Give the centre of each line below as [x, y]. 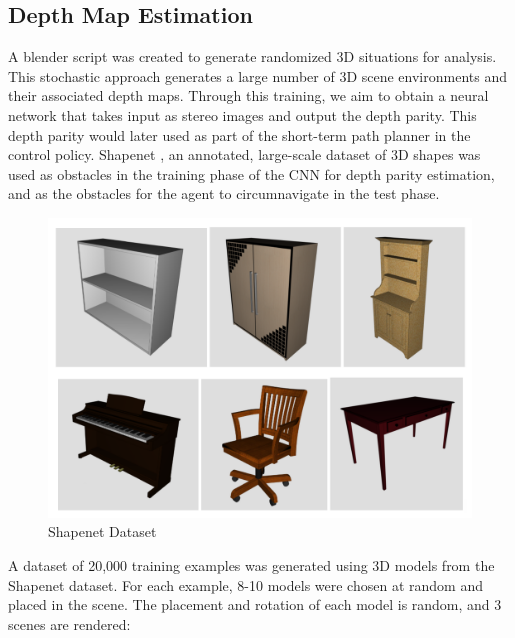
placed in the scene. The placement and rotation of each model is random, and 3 [255, 604]
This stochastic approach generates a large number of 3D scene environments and [257, 75]
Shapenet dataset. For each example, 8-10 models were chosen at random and [245, 584]
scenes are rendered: [69, 623]
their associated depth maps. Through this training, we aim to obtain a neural [248, 95]
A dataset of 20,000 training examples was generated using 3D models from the [251, 564]
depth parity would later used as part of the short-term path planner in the [239, 134]
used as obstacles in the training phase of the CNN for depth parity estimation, [251, 173]
